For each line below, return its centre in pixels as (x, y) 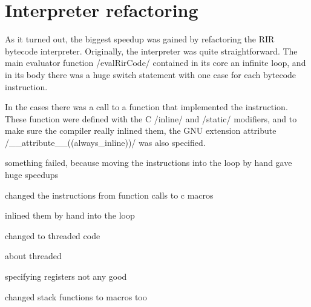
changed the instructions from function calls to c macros (109, 195)
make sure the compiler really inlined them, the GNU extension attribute (141, 130)
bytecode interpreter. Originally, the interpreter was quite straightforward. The (151, 51)
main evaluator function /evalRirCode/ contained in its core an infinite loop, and (155, 63)
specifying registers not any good (66, 276)
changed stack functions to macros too (76, 296)
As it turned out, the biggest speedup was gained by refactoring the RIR (140, 39)
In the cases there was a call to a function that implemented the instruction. (146, 107)
